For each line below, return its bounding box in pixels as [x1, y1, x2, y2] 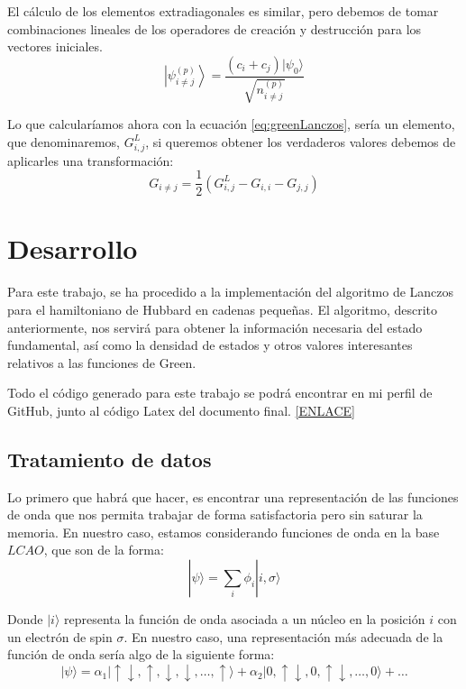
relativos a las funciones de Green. [7, 353, 196, 372]
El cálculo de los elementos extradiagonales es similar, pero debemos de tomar [7, 2, 439, 20]
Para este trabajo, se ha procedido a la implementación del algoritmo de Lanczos [7, 282, 454, 301]
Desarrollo [7, 230, 138, 267]
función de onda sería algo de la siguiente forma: [7, 645, 275, 664]
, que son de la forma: [43, 540, 164, 559]
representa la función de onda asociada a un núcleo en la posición [64, 610, 425, 629]
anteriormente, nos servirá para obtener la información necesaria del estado [7, 317, 423, 336]
